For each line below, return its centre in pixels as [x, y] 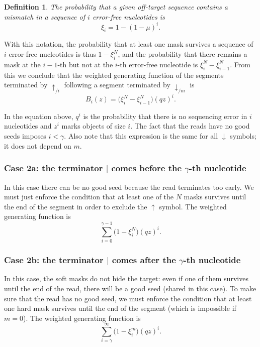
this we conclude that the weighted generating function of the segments [114, 75]
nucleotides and [28, 126]
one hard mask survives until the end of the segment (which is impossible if [120, 308]
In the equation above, [39, 116]
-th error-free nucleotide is [158, 64]
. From [240, 64]
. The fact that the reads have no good [190, 126]
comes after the [144, 259]
